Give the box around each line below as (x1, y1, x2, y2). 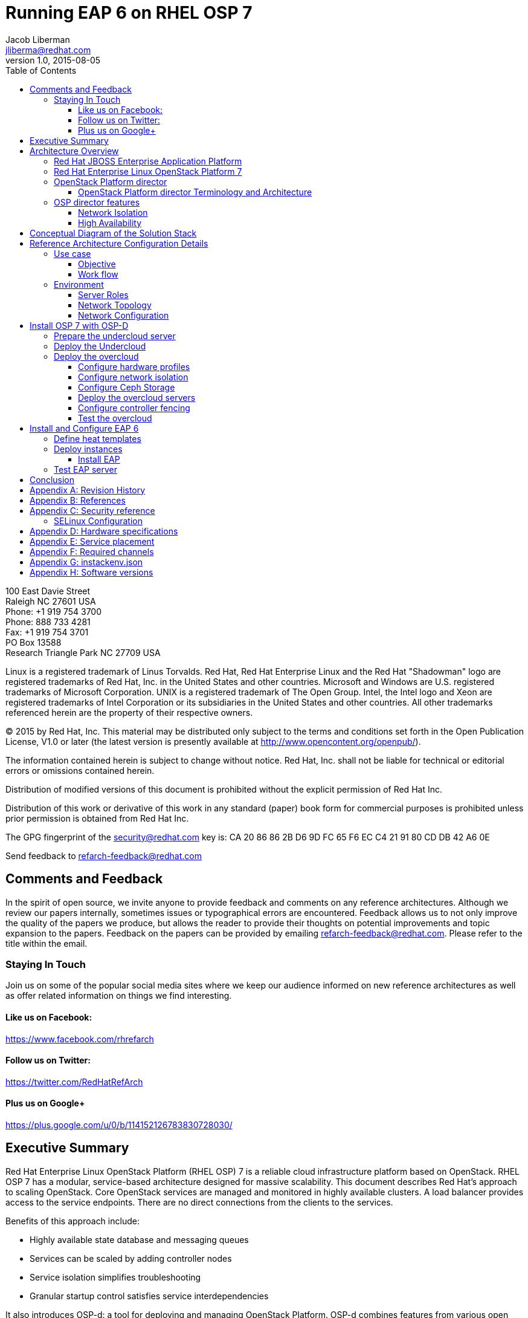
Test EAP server (54, 464, 118, 475)
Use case (54, 248, 91, 259)
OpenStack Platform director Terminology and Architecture (78, 186, 312, 197)
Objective (78, 258, 116, 269)
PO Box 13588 (5, 637, 62, 648)
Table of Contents (5, 65, 77, 76)
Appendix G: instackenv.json (30, 556, 143, 567)
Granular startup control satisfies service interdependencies (30, 1290, 269, 1301)
